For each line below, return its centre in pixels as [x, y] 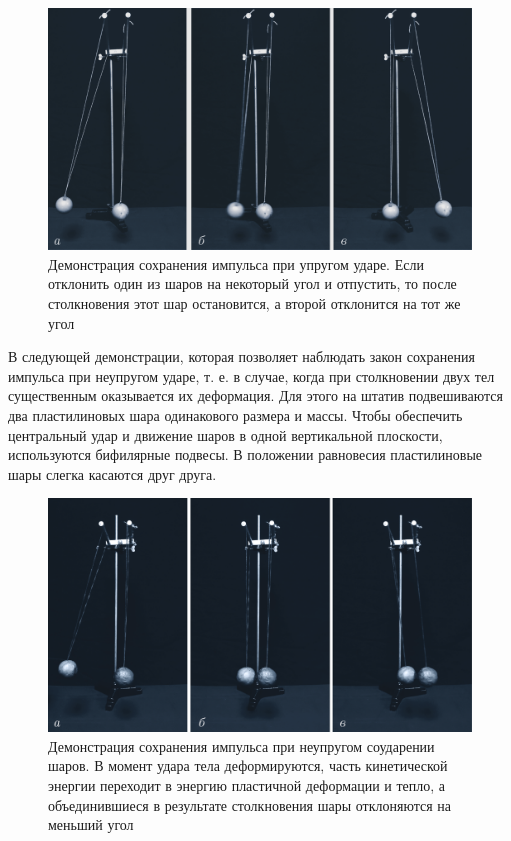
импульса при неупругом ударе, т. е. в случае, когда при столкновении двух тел [251, 375]
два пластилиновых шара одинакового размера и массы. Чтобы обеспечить [235, 414]
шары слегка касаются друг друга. [112, 473]
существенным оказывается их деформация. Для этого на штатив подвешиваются [255, 395]
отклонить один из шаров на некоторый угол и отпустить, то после [252, 283]
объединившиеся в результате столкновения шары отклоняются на [250, 804]
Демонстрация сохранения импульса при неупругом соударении [241, 745]
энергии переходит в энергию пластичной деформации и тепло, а [247, 785]
